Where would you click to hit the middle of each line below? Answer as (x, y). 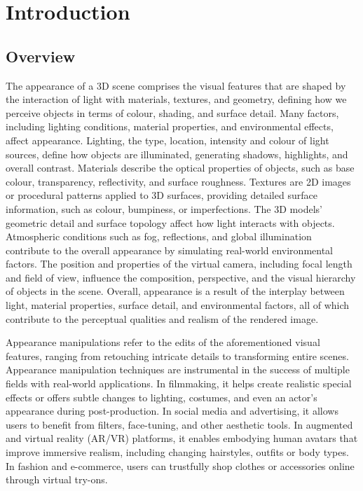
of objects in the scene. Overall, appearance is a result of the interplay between (175, 291)
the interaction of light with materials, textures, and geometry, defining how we (176, 99)
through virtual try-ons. (57, 479)
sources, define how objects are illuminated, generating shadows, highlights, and (177, 154)
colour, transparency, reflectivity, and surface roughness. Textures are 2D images (178, 181)
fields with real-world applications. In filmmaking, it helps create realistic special (179, 383)
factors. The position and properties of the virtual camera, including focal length (179, 264)
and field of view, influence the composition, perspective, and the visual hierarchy (181, 277)
